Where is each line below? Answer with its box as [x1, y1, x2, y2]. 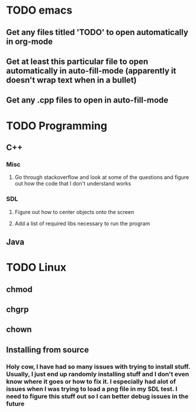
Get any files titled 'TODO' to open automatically [6, 27, 188, 37]
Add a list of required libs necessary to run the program [14, 220, 150, 227]
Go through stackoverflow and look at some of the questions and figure [14, 174, 189, 181]
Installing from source [6, 344, 89, 354]
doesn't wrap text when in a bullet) [6, 75, 137, 85]
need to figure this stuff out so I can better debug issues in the [6, 392, 189, 400]
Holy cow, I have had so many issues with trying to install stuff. [6, 362, 191, 371]
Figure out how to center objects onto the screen [14, 208, 134, 215]
